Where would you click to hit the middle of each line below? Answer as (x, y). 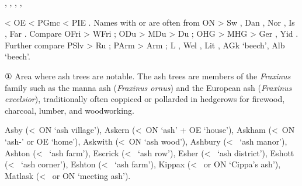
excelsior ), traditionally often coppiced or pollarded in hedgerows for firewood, (145, 99)
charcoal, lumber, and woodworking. (70, 110)
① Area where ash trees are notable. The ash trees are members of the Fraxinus (148, 76)
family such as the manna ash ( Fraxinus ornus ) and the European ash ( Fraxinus (148, 87)
